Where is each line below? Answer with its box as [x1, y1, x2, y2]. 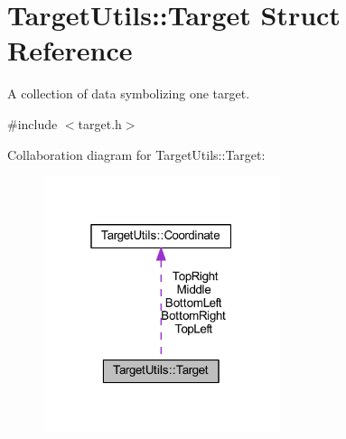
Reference [7, 32, 133, 69]
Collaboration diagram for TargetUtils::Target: [7, 145, 266, 163]
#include [7, 114, 58, 133]
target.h [78, 114, 122, 133]
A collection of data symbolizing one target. [7, 84, 250, 103]
